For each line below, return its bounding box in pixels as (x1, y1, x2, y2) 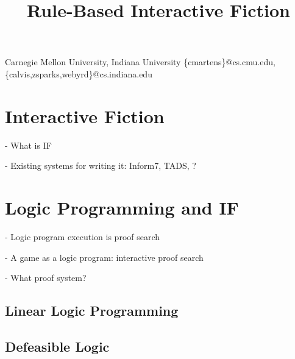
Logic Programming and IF (5, 195, 239, 220)
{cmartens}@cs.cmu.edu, (183, 55, 275, 68)
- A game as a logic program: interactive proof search (5, 251, 204, 263)
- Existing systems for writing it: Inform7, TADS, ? (5, 159, 196, 172)
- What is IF (5, 138, 52, 151)
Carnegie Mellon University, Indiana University (5, 55, 181, 68)
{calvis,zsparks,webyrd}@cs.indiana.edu (5, 67, 152, 80)
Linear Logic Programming (5, 301, 179, 320)
